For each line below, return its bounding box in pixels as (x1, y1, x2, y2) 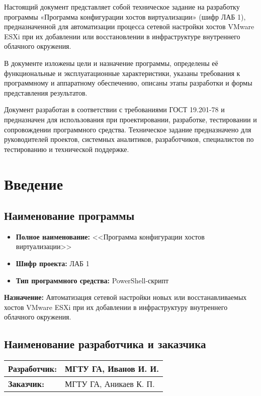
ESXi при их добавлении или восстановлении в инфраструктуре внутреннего (4, 31, 240, 41)
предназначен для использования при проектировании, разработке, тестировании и (4, 114, 257, 124)
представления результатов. (4, 87, 88, 98)
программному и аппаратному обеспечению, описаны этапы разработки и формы (4, 77, 252, 88)
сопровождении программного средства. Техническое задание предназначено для (4, 124, 251, 134)
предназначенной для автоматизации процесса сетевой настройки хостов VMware (4, 21, 254, 32)
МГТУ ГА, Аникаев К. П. (65, 378, 155, 390)
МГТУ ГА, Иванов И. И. (65, 363, 159, 375)
